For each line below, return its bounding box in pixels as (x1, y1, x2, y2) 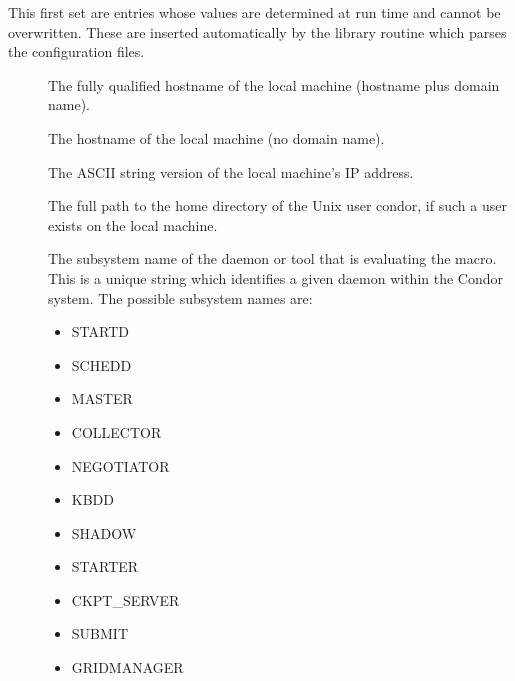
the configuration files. (8, 41, 145, 62)
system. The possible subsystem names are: (48, 287, 313, 308)
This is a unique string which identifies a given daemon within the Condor (48, 267, 504, 288)
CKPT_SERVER (71, 589, 180, 610)
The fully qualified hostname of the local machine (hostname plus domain (48, 74, 500, 95)
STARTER (71, 556, 139, 577)
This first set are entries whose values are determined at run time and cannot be (8, 2, 501, 22)
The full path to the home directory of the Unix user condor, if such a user (48, 195, 507, 216)
